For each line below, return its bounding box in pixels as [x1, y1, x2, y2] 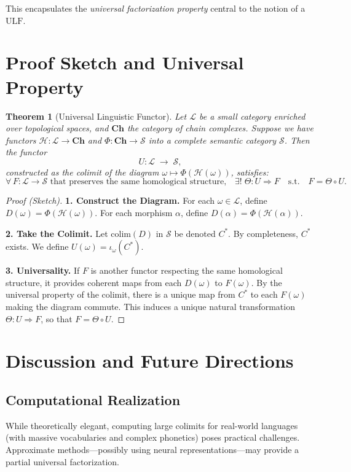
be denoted [174, 226, 216, 239]
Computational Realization [6, 390, 181, 409]
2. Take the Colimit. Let [6, 226, 108, 239]
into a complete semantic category [148, 133, 277, 146]
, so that [41, 312, 73, 325]
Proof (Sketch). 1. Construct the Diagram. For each [6, 194, 215, 207]
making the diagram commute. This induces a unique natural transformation [6, 300, 295, 313]
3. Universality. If [6, 264, 80, 277]
